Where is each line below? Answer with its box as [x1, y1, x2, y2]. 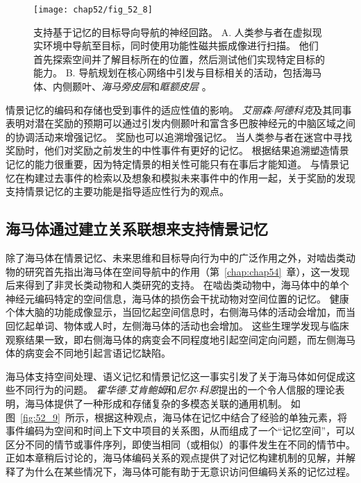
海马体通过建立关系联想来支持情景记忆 [6, 218, 268, 239]
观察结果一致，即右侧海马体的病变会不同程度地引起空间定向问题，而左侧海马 [6, 332, 355, 346]
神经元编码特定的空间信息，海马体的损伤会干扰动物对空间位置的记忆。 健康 [6, 291, 349, 305]
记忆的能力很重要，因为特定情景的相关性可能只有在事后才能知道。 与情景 [6, 157, 339, 171]
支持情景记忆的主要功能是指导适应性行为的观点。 [6, 184, 229, 198]
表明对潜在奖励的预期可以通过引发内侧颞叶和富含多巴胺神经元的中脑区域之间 [6, 116, 355, 130]
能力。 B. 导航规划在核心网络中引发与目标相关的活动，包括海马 [33, 65, 322, 80]
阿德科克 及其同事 [274, 102, 352, 117]
